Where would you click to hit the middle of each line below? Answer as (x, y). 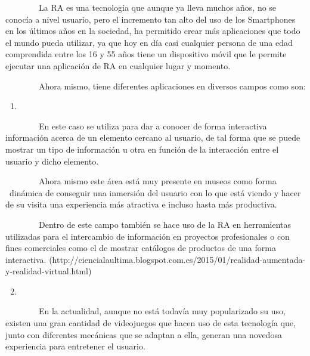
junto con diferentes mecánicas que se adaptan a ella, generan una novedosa (144, 334)
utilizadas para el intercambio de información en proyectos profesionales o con (148, 236)
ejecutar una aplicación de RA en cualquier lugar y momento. (118, 65)
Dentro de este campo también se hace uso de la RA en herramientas (165, 224)
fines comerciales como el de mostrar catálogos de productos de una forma (141, 248)
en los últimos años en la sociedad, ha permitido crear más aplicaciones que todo (153, 31)
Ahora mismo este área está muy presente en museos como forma (157, 181)
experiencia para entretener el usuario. (75, 346)
